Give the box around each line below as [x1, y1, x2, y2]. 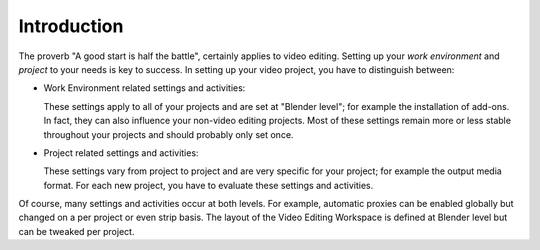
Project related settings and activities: [43, 146, 199, 159]
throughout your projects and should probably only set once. [43, 128, 294, 140]
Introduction [18, 15, 124, 37]
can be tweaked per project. [18, 225, 135, 237]
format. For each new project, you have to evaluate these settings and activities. [43, 179, 374, 191]
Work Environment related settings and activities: [43, 82, 246, 94]
